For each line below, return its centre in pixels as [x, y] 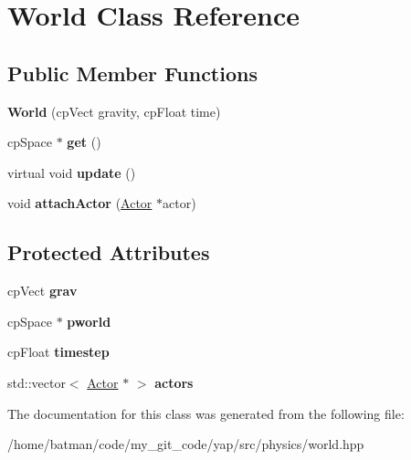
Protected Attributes [109, 252]
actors [174, 382]
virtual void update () [72, 172]
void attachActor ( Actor [80, 203]
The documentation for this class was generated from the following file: [206, 413]
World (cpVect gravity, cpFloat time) [114, 111]
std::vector [37, 382]
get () [84, 142]
